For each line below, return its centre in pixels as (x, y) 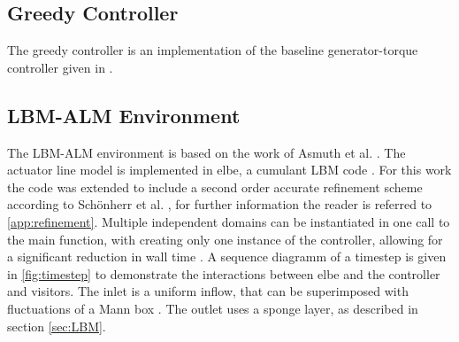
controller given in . (60, 67)
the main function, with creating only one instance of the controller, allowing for (225, 239)
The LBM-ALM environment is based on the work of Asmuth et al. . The (207, 152)
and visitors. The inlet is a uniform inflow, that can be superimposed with (208, 291)
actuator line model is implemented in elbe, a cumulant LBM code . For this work (229, 170)
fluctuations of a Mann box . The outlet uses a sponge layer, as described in (213, 308)
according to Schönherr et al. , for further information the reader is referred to (220, 204)
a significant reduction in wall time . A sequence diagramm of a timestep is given (227, 256)
